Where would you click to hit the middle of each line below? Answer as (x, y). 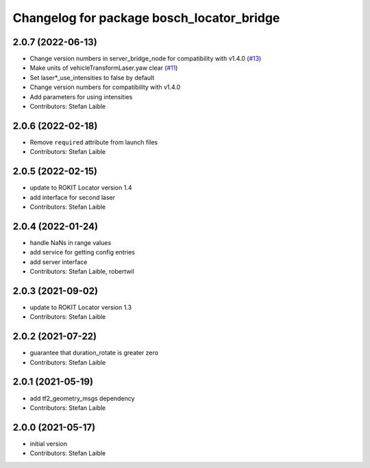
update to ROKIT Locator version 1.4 (81, 187)
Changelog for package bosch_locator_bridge (146, 18)
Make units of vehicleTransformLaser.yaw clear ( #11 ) (104, 68)
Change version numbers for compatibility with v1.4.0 (105, 87)
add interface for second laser (73, 197)
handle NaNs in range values (71, 242)
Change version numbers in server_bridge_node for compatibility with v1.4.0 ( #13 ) (146, 59)
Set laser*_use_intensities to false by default (92, 77)
